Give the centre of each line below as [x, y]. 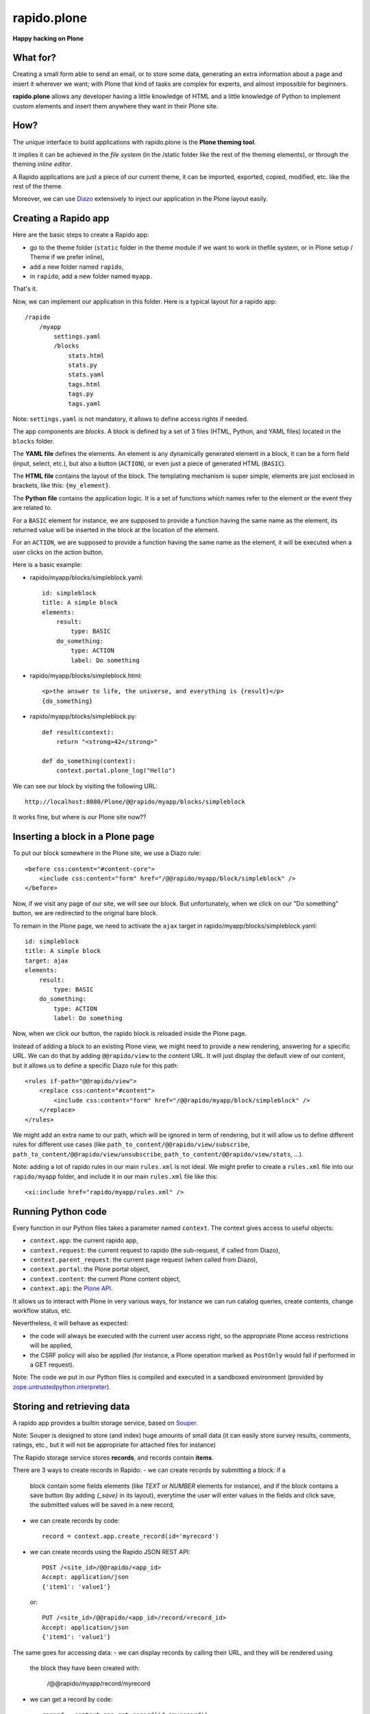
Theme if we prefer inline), [67, 257]
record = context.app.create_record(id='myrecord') [131, 1536]
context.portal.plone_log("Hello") [116, 771]
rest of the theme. [38, 186]
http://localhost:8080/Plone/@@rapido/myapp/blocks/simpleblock [135, 801]
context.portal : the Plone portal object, [90, 1269]
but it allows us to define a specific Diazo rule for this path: [96, 1065]
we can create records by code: [75, 1520]
